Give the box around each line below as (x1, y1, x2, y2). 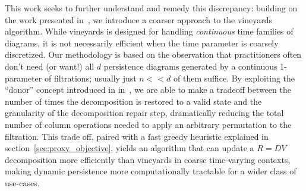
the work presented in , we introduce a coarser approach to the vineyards (5, 13, 273, 26)
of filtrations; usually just (44, 71, 137, 84)
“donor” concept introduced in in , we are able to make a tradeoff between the (5, 83, 291, 96)
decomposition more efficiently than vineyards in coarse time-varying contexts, (5, 153, 291, 165)
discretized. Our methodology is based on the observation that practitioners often (5, 48, 302, 61)
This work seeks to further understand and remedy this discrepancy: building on (5, 2, 298, 14)
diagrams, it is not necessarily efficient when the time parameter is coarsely (5, 36, 279, 49)
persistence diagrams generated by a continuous (103, 60, 277, 72)
